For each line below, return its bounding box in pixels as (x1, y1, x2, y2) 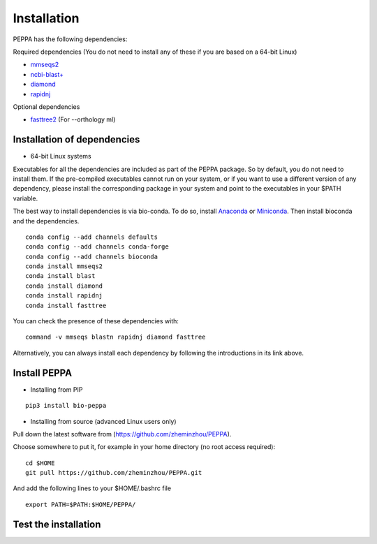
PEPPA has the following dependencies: (13, 35, 128, 43)
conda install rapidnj (25, 292, 103, 300)
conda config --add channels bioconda (25, 252, 158, 260)
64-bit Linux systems (30, 152, 91, 161)
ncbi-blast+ (30, 70, 64, 78)
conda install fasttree (25, 301, 107, 309)
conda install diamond (25, 281, 103, 290)
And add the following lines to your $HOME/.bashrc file (13, 484, 171, 492)
